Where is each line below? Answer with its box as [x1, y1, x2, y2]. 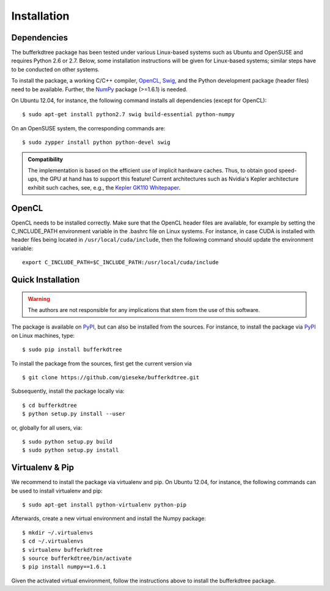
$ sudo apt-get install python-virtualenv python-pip [22, 502, 186, 508]
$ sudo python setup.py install [22, 447, 119, 454]
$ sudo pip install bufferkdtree [22, 346, 122, 353]
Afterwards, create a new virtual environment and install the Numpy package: [11, 515, 206, 522]
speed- [278, 166, 297, 174]
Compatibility [28, 155, 64, 163]
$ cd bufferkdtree [22, 401, 78, 409]
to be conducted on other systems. [11, 65, 100, 73]
